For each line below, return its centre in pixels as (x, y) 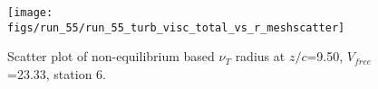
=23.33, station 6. (57, 73)
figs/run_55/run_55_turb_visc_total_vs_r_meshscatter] (176, 27)
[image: (30, 13)
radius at (260, 56)
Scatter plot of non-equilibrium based (111, 56)
